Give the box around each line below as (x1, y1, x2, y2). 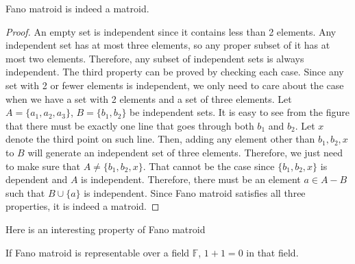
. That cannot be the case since (143, 158, 275, 173)
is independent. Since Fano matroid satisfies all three (84, 185, 306, 200)
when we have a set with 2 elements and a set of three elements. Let (5, 91, 292, 106)
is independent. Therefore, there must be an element (81, 172, 301, 187)
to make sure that (5, 158, 80, 173)
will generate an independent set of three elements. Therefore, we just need (27, 145, 343, 159)
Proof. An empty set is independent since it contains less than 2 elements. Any (5, 24, 336, 38)
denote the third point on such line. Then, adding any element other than (5, 132, 315, 146)
